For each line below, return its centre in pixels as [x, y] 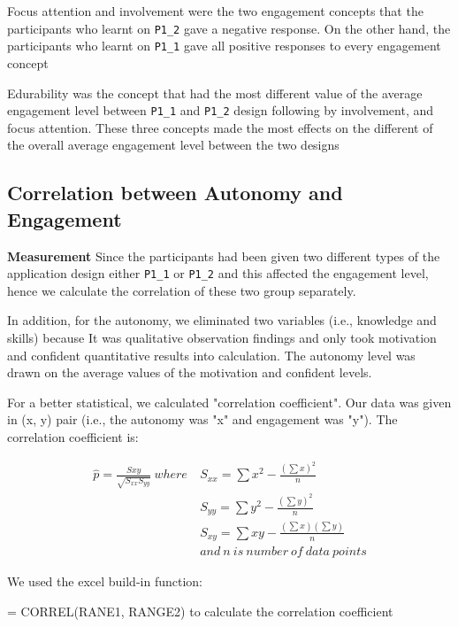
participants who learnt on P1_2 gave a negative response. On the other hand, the [229, 28]
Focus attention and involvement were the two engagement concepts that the [215, 11]
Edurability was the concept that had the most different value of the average [215, 93]
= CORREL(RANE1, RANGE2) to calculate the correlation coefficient [200, 611]
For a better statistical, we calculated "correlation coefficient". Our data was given [229, 402]
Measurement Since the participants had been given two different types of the [224, 255]
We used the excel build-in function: [105, 581]
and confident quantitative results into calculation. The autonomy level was [211, 355]
